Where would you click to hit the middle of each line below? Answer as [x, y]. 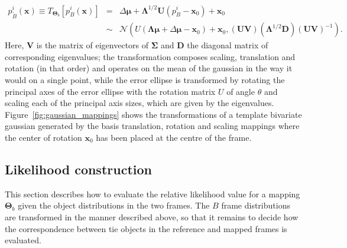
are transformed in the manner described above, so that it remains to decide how [152, 217]
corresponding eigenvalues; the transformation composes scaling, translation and [150, 56]
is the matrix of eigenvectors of [93, 45]
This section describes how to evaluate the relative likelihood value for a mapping [153, 194]
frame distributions [256, 205]
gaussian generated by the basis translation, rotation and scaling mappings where [152, 126]
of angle [241, 91]
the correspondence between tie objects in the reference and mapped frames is [146, 228]
